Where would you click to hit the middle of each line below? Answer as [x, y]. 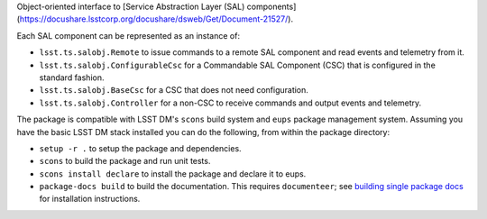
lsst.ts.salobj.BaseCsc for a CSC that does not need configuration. [174, 90]
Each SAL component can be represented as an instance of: [129, 35]
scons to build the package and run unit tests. [125, 161]
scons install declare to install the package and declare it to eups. [173, 173]
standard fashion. [72, 78]
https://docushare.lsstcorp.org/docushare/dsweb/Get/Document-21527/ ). [156, 19]
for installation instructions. [90, 199]
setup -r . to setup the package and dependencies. [141, 148]
